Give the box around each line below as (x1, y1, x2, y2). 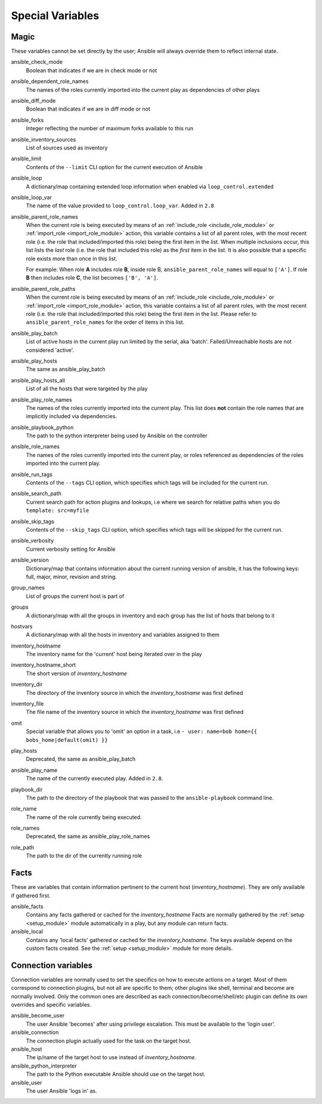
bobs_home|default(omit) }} (26, 737, 109, 743)
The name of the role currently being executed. (26, 813, 143, 821)
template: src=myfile (26, 507, 89, 514)
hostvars (11, 622, 33, 630)
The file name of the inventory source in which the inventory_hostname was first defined (26, 709, 244, 716)
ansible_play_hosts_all (11, 376, 66, 384)
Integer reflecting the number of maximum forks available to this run (26, 125, 194, 132)
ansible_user (11, 1079, 42, 1086)
